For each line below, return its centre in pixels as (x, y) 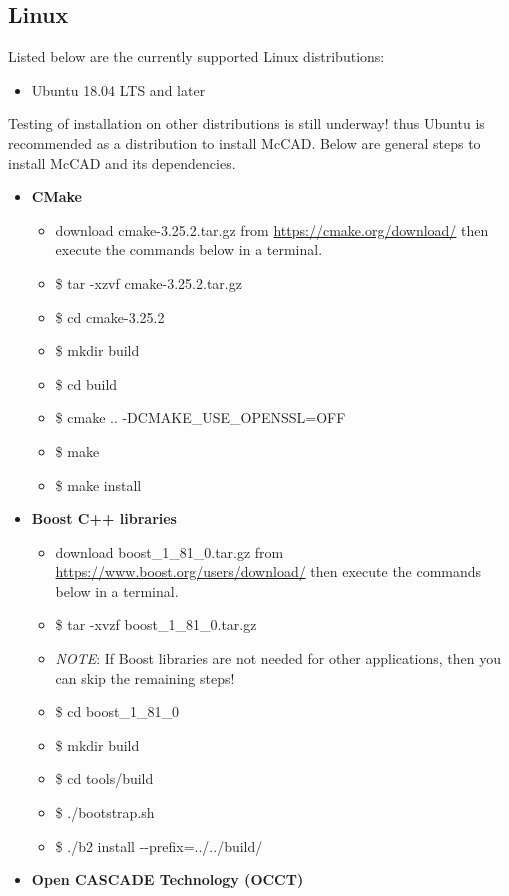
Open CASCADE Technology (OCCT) (167, 879)
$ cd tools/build (104, 778)
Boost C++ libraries (104, 518)
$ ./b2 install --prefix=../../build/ (159, 845)
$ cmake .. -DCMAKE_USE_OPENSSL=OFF (200, 417)
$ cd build (86, 383)
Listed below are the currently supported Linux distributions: (196, 56)
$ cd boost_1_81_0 (117, 711)
